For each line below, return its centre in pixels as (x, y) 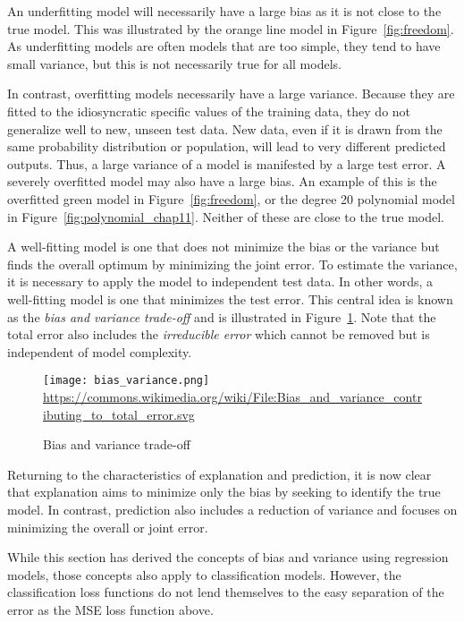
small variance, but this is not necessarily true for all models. (174, 63)
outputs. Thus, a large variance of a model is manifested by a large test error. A (227, 163)
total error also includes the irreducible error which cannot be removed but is (219, 334)
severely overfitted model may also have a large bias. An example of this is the (222, 181)
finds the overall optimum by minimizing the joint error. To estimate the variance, (232, 264)
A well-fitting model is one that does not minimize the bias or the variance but (224, 247)
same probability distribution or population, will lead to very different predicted (227, 146)
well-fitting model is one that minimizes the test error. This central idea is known (230, 298)
